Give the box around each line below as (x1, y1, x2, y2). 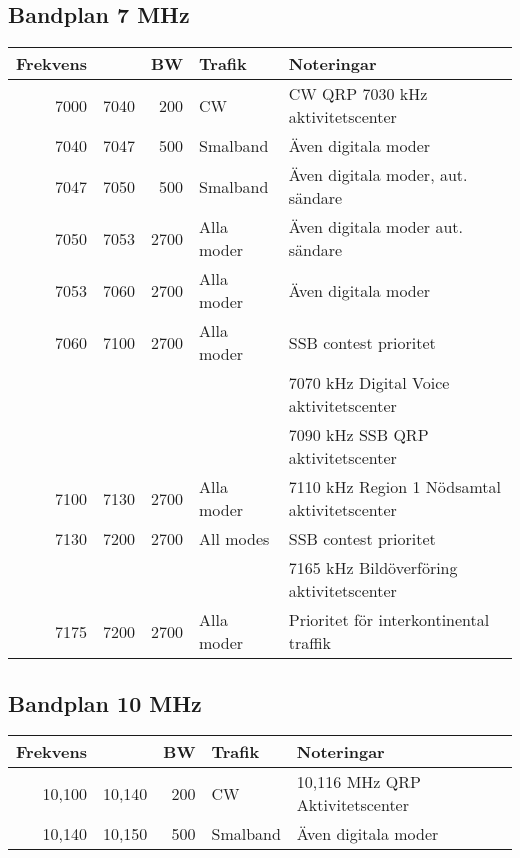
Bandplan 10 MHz (8, 687, 202, 718)
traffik (288, 631, 332, 655)
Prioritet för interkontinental (288, 608, 490, 632)
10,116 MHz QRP (296, 770, 421, 794)
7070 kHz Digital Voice (288, 371, 450, 395)
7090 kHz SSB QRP (288, 423, 429, 447)
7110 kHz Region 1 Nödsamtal (288, 475, 502, 499)
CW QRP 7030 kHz (288, 82, 428, 106)
